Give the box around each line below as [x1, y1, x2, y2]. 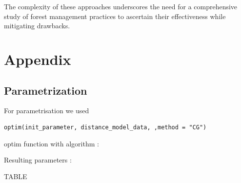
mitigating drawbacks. [4, 20, 70, 31]
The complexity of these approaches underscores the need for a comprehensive [4, 1, 238, 11]
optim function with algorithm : [4, 138, 99, 148]
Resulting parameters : [4, 155, 72, 165]
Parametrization [4, 82, 87, 98]
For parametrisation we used [4, 105, 89, 116]
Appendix [4, 49, 71, 69]
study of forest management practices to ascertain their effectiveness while [4, 11, 226, 21]
